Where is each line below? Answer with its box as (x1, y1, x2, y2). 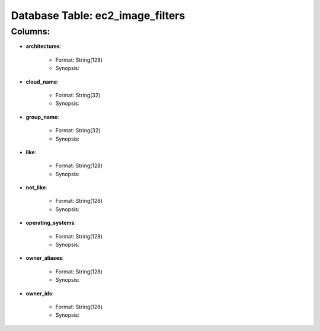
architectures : (25, 43, 62, 50)
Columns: (11, 26, 50, 37)
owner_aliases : (25, 254, 64, 262)
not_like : (25, 184, 47, 191)
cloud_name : (25, 78, 59, 85)
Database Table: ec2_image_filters (11, 9, 185, 22)
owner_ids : (25, 289, 54, 297)
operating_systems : (25, 219, 76, 227)
